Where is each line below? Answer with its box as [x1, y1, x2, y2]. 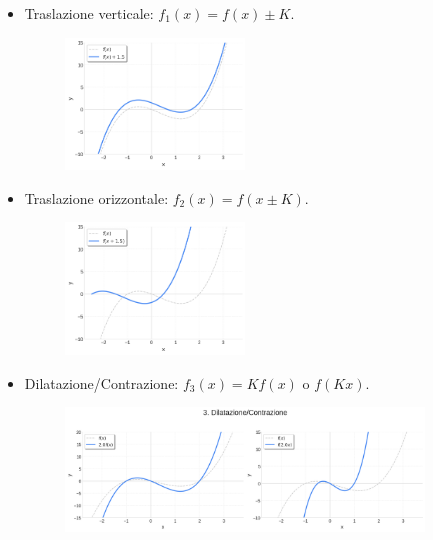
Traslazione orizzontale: [24, 187, 169, 208]
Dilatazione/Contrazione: [24, 372, 179, 393]
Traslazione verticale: [24, 3, 154, 23]
